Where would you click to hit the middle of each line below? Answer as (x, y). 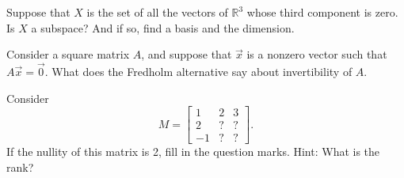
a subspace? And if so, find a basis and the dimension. (163, 27)
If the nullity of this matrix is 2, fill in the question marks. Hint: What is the (193, 151)
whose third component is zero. (322, 12)
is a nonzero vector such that (317, 54)
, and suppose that (187, 54)
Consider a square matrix (68, 54)
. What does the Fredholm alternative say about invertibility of (198, 71)
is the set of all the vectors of (157, 12)
